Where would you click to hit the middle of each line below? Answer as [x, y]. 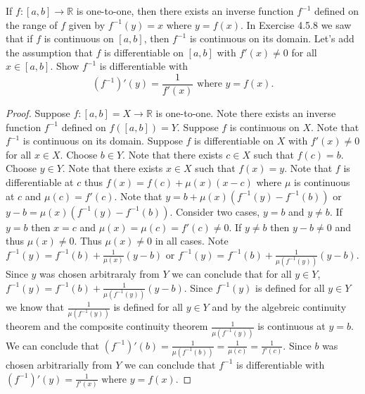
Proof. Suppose [38, 113]
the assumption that [49, 52]
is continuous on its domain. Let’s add [272, 38]
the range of [32, 24]
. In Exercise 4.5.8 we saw [296, 24]
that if [19, 38]
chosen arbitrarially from [59, 364]
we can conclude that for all [232, 274]
